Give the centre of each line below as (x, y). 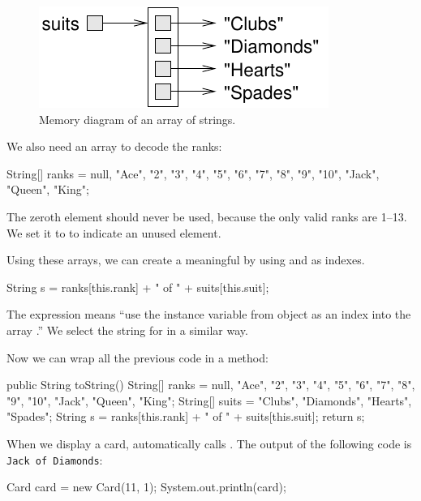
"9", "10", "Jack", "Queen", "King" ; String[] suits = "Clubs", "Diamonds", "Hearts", (209, 400)
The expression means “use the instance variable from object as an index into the (209, 314)
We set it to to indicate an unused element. (114, 232)
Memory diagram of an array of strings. (137, 119)
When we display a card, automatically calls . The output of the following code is (209, 443)
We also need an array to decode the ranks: (114, 146)
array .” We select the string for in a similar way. (127, 330)
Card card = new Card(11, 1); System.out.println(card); (146, 487)
